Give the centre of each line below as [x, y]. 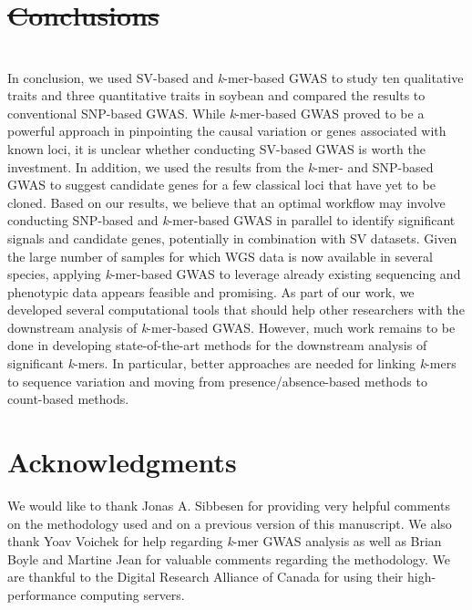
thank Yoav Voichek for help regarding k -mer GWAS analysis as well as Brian [225, 541]
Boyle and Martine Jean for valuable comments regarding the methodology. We [229, 558]
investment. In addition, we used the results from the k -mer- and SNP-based [221, 166]
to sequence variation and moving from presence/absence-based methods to [217, 381]
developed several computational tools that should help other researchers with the [236, 310]
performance [42, 594]
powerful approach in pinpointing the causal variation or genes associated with [227, 131]
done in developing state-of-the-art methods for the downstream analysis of [217, 345]
